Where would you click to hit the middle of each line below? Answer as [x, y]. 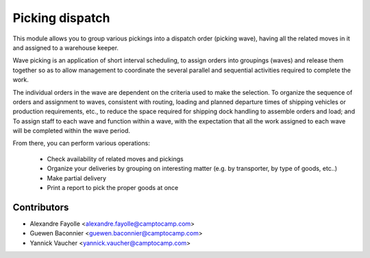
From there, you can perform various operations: [81, 143]
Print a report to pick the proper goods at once [113, 188]
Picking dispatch [61, 18]
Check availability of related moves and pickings [115, 159]
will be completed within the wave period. [71, 131]
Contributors [41, 207]
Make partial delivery [76, 178]
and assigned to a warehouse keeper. [66, 47]
